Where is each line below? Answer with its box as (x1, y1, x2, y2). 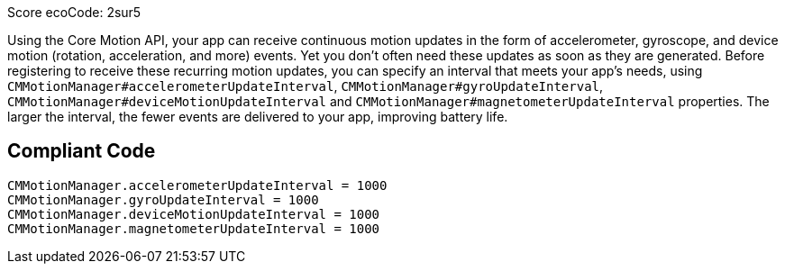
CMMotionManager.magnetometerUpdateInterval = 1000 (7, 221, 380, 236)
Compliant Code (7, 140, 156, 163)
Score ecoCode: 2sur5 (7, 5, 141, 20)
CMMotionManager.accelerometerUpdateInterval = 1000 (7, 177, 388, 193)
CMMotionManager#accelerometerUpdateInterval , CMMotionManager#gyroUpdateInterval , (7, 78, 604, 94)
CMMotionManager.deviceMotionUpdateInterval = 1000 (7, 206, 380, 221)
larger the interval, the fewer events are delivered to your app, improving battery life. (7, 109, 508, 124)
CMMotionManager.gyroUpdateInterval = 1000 (7, 192, 319, 207)
